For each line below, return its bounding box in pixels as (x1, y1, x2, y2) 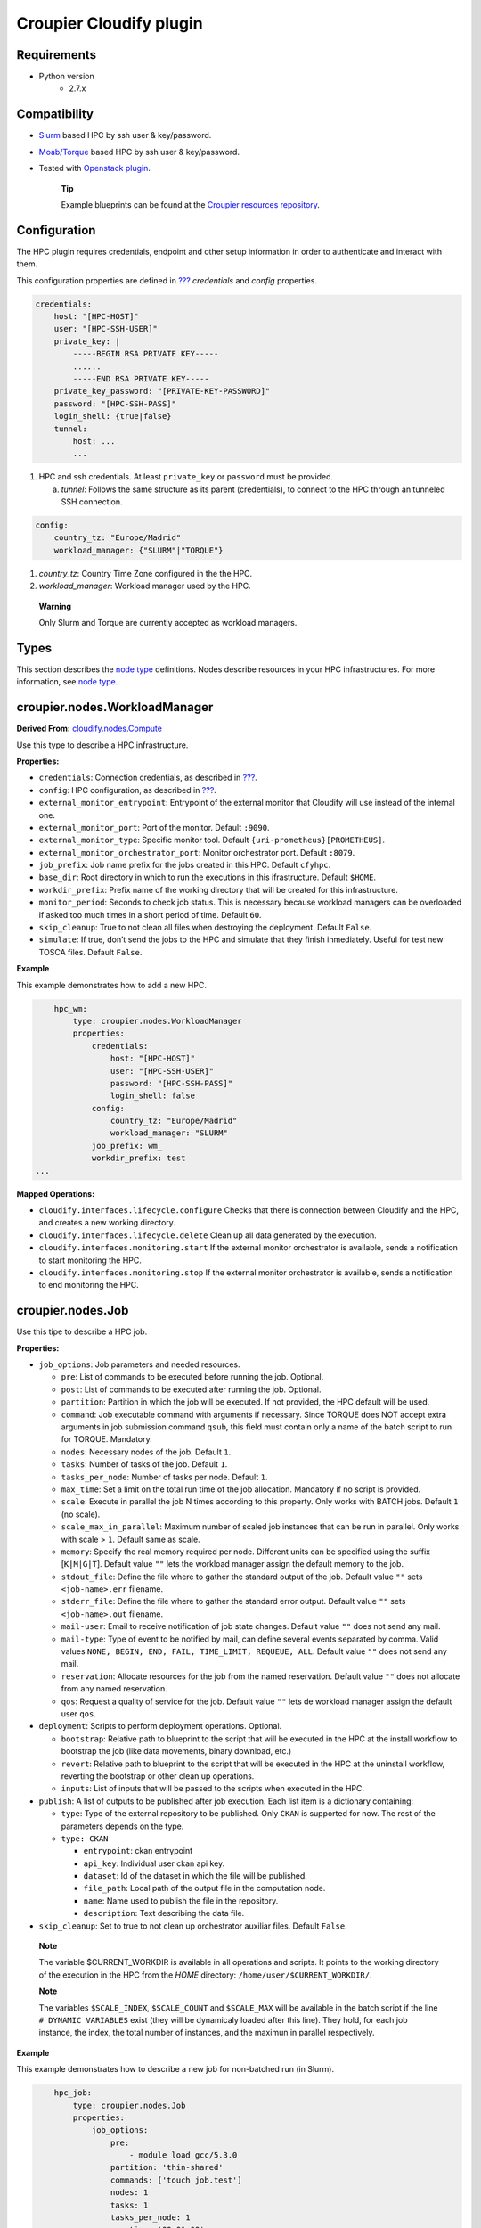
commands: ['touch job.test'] (110, 2175, 242, 2185)
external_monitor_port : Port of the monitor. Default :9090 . (38, 822, 270, 832)
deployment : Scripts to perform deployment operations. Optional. (38, 1721, 282, 1732)
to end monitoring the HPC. (38, 1280, 140, 1290)
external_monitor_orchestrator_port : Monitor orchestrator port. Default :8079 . (38, 847, 355, 857)
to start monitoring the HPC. (38, 1255, 142, 1266)
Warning (38, 601, 71, 611)
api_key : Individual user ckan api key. (83, 1858, 225, 1869)
